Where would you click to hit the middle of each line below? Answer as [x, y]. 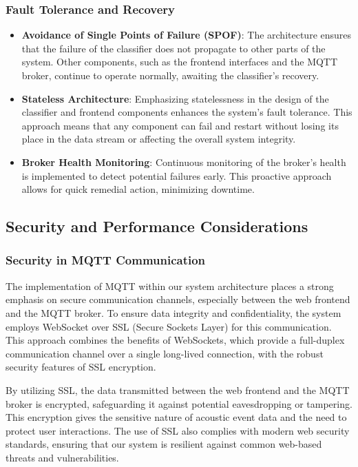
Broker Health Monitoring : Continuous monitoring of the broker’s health [184, 162]
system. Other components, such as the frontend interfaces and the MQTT [180, 62]
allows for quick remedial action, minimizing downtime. [138, 189]
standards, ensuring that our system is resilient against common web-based [164, 444]
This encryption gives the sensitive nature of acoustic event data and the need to [176, 417]
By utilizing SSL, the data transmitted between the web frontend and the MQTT [178, 390]
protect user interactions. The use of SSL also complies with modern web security [178, 430]
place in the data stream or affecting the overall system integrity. [159, 139]
